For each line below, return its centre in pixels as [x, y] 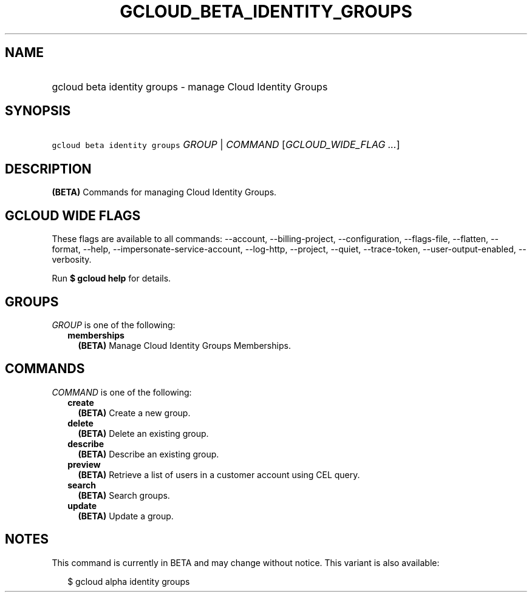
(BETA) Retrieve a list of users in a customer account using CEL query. [219, 474]
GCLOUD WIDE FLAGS [73, 215]
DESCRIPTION [48, 169]
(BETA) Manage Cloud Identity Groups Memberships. [184, 345]
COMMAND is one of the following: [122, 392]
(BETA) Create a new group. [134, 413]
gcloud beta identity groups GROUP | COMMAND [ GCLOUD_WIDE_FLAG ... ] [226, 145]
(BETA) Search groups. [124, 495]
